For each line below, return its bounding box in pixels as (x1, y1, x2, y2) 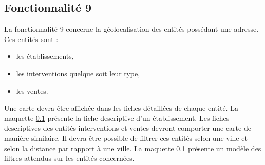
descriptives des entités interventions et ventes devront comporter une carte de (4, 122, 251, 133)
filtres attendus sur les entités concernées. (4, 153, 135, 163)
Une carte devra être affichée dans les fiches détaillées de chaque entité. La (4, 102, 238, 113)
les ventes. (16, 85, 48, 96)
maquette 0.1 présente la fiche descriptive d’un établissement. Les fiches (4, 112, 230, 123)
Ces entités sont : (4, 33, 59, 44)
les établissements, (16, 51, 74, 61)
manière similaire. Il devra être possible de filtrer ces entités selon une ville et (4, 132, 248, 143)
